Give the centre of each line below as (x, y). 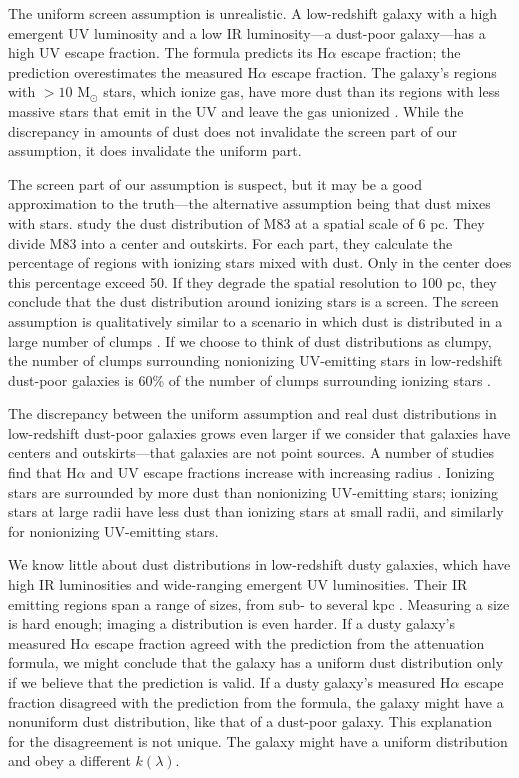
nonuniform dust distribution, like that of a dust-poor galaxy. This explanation (250, 721)
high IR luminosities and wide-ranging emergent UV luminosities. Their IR (238, 584)
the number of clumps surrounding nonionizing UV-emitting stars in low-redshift (255, 360)
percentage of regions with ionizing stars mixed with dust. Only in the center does (260, 262)
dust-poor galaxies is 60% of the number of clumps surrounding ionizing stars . (249, 379)
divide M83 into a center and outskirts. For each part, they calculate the (230, 242)
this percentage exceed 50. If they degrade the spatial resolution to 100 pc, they (252, 281)
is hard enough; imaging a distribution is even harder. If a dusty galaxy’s (232, 623)
